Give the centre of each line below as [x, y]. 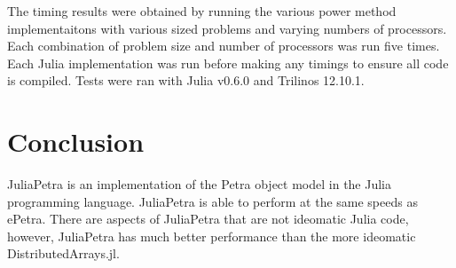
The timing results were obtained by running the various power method [202, 11]
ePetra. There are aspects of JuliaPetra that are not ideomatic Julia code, [208, 219]
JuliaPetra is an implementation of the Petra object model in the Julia [200, 184]
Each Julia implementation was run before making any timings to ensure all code [228, 63]
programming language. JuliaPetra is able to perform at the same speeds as [212, 201]
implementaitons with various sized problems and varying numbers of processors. [227, 28]
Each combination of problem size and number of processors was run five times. [224, 46]
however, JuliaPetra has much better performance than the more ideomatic [212, 236]
